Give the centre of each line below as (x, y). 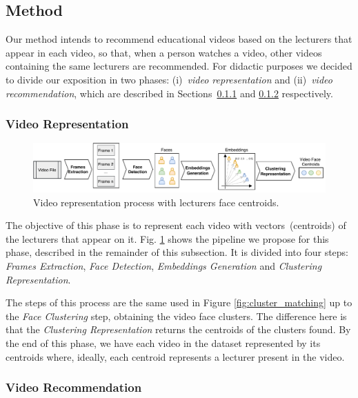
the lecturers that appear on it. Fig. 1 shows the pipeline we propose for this (167, 238)
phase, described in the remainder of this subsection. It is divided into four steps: (177, 252)
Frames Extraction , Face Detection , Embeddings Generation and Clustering (164, 265)
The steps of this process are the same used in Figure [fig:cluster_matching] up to (179, 302)
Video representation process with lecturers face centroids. (156, 202)
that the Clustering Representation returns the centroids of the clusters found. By (178, 329)
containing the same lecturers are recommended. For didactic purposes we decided (179, 66)
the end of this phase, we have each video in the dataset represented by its (163, 342)
